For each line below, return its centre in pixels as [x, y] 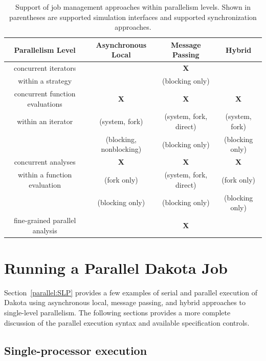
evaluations [45, 103]
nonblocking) [121, 149]
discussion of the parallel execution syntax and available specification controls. [127, 322]
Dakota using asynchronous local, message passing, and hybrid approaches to [125, 302]
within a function [45, 175]
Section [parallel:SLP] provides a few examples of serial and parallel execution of [131, 292]
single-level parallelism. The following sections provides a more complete [117, 312]
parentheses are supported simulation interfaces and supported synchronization [133, 17]
